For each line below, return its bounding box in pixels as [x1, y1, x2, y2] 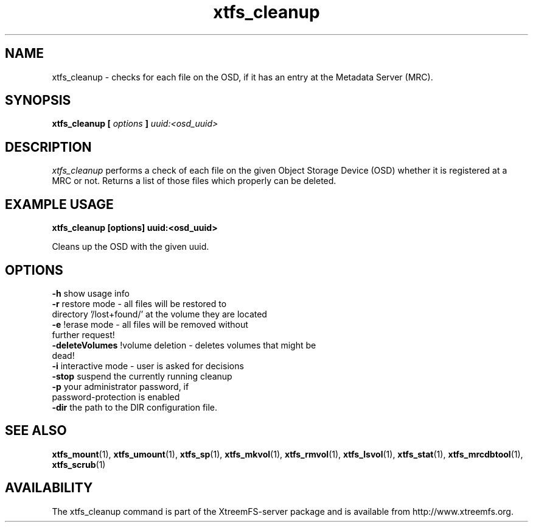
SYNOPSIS [5, 93, 71, 108]
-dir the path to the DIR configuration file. [52, 401, 218, 412]
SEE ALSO [5, 423, 67, 439]
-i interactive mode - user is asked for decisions [52, 360, 244, 371]
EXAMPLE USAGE [5, 196, 114, 212]
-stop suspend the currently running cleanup [52, 370, 232, 381]
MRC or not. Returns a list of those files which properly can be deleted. [52, 175, 336, 186]
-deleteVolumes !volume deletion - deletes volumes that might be [52, 339, 316, 350]
